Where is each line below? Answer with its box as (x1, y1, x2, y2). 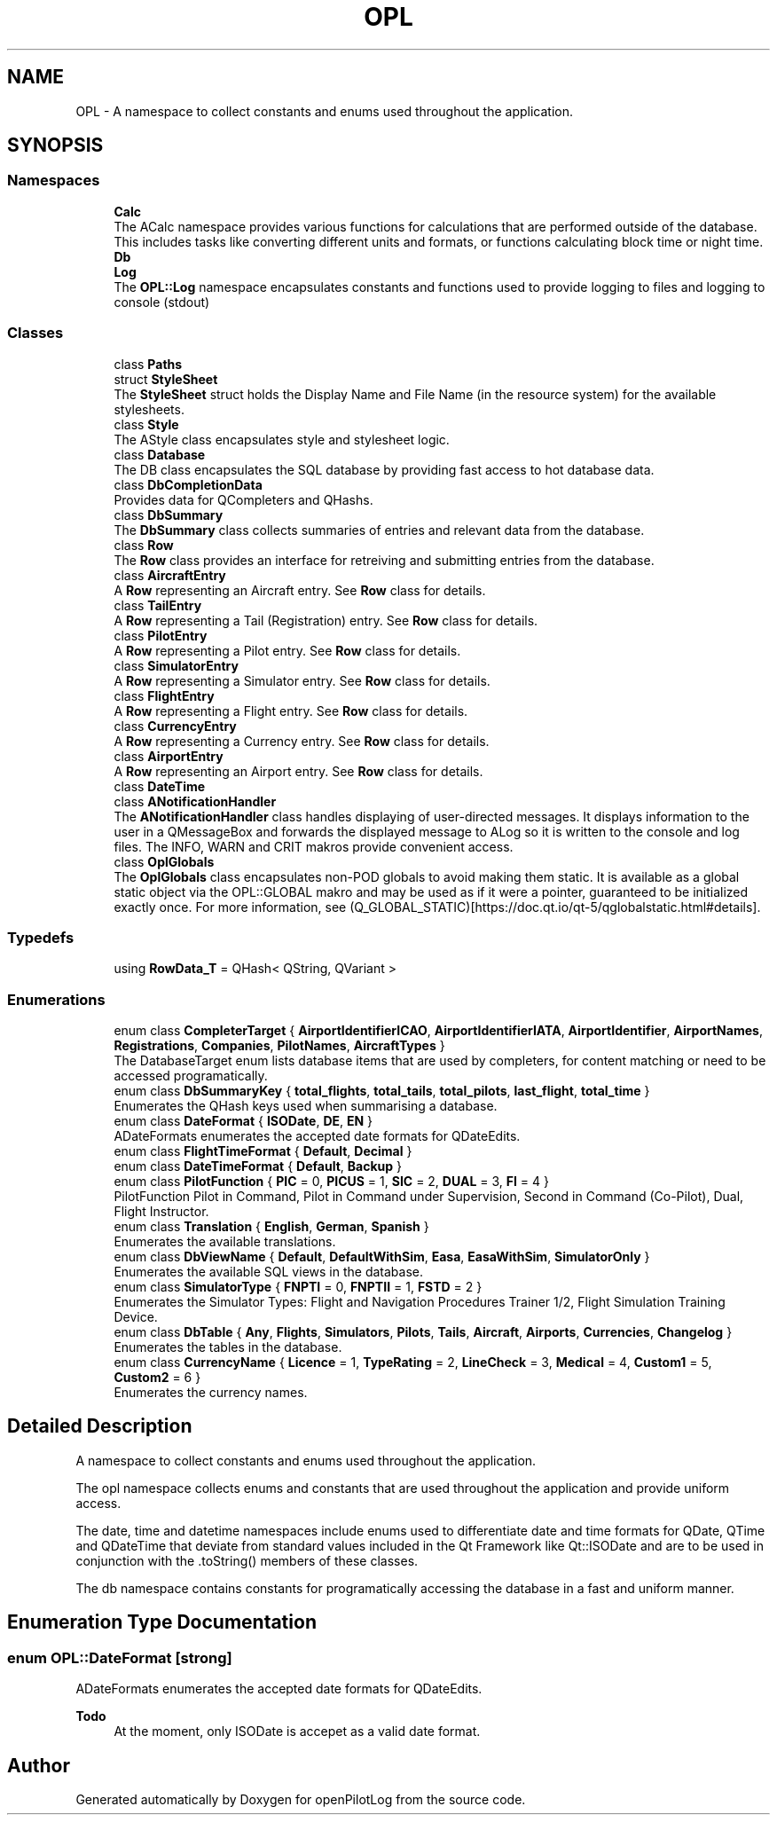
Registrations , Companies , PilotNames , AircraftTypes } (114, 1038, 445, 1054)
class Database (114, 446, 206, 462)
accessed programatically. (114, 1068, 268, 1084)
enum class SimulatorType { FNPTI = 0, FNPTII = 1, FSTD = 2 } (114, 1279, 483, 1295)
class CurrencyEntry (114, 718, 237, 734)
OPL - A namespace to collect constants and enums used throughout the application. (75, 103, 574, 119)
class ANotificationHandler (114, 793, 277, 809)
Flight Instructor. (114, 1204, 209, 1220)
